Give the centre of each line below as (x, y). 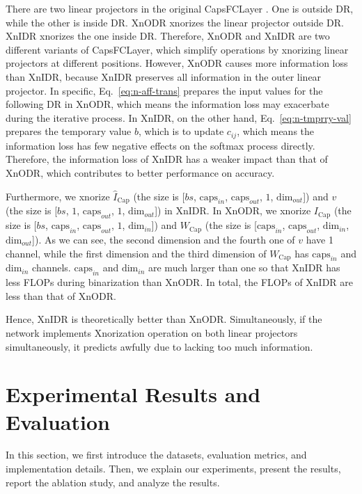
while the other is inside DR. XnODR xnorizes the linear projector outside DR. (175, 22)
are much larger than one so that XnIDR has (244, 268)
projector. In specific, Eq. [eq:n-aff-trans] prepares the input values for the (164, 90)
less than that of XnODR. (61, 295)
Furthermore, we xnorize (58, 196)
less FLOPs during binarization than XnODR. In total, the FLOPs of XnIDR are (180, 282)
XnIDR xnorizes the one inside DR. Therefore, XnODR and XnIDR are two (168, 36)
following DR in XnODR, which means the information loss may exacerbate (167, 104)
